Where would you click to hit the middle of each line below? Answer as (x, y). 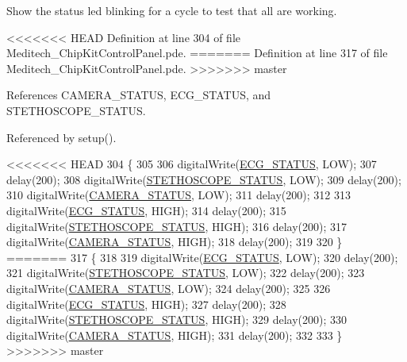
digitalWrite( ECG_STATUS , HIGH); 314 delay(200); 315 (146, 210)
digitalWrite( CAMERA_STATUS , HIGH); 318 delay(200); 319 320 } (175, 242)
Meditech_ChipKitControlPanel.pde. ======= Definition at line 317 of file (197, 53)
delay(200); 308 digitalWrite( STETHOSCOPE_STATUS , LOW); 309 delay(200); (204, 179)
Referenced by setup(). (61, 137)
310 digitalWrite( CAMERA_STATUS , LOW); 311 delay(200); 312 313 (179, 195)
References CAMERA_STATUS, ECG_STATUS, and (139, 95)
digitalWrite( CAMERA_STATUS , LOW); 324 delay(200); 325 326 (169, 288)
